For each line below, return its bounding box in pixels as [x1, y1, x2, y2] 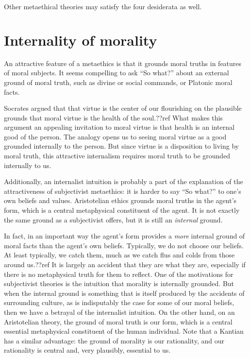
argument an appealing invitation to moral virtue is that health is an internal [4, 122, 234, 132]
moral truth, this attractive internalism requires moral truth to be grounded [4, 151, 231, 161]
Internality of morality [4, 30, 157, 50]
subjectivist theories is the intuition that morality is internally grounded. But [4, 278, 234, 289]
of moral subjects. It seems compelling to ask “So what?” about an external [4, 68, 229, 78]
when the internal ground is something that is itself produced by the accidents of [4, 288, 245, 298]
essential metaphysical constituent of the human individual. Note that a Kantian [4, 326, 244, 336]
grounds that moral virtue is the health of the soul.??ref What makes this [4, 112, 223, 122]
